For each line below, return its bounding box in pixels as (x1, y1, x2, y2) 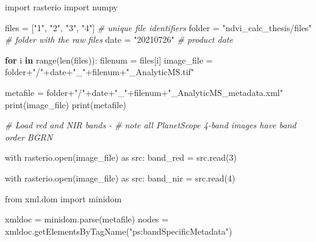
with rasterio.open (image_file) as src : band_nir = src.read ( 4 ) (5, 171, 235, 184)
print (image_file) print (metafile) (5, 98, 126, 111)
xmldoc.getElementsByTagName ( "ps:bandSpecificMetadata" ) (5, 224, 232, 237)
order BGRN (5, 130, 53, 143)
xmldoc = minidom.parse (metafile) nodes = (5, 213, 169, 226)
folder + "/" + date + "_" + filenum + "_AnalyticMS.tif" (5, 65, 195, 78)
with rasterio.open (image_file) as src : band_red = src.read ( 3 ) (5, 151, 237, 164)
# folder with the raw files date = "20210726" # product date (5, 33, 233, 46)
